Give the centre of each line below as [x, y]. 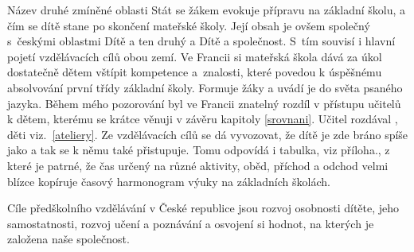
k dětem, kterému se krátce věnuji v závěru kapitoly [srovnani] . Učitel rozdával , [203, 119]
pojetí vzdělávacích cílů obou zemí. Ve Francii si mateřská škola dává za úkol [195, 56]
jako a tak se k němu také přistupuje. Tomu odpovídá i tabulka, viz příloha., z [199, 150]
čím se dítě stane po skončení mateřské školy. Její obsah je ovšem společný [189, 25]
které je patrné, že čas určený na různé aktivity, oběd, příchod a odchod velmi [198, 165]
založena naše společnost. [68, 239]
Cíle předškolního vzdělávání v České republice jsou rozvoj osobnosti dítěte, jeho [203, 208]
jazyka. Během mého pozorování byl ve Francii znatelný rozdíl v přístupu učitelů [204, 103]
